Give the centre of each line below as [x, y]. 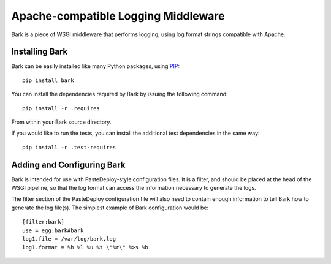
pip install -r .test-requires [69, 147]
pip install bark [48, 80]
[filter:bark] [43, 222]
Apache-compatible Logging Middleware [118, 16]
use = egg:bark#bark [53, 230]
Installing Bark [40, 52]
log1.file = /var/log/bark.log [69, 239]
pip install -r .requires [61, 108]
